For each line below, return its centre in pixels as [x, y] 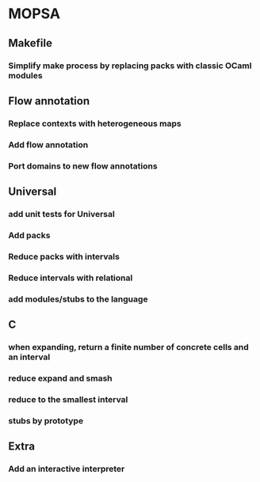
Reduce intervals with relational [71, 278]
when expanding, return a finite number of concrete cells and [129, 347]
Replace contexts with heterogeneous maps [95, 123]
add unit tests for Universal [61, 214]
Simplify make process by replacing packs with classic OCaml [130, 66]
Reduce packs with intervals [64, 256]
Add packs [29, 235]
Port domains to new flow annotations [83, 165]
